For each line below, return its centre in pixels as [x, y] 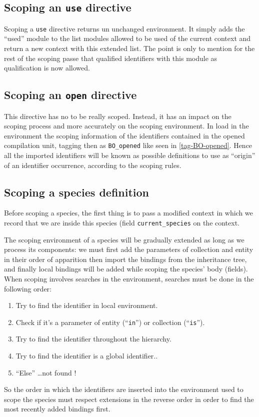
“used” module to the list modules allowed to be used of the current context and [127, 38]
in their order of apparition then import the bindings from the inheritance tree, [125, 259]
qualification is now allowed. [47, 68]
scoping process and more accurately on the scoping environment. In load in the [126, 126]
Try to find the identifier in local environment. [87, 305]
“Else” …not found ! [46, 372]
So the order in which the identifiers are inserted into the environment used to [124, 389]
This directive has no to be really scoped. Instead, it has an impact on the [118, 116]
